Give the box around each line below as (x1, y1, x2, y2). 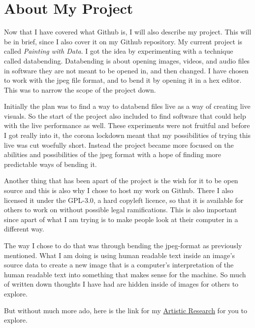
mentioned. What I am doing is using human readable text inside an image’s (4, 250, 235, 260)
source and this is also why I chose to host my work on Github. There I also (4, 185, 233, 196)
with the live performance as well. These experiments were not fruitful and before (4, 120, 250, 131)
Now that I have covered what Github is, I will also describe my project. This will (4, 27, 252, 37)
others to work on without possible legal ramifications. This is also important (4, 204, 237, 215)
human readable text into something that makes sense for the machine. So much (4, 269, 246, 279)
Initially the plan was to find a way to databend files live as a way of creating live (4, 101, 251, 111)
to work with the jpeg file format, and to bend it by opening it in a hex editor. (4, 75, 242, 85)
